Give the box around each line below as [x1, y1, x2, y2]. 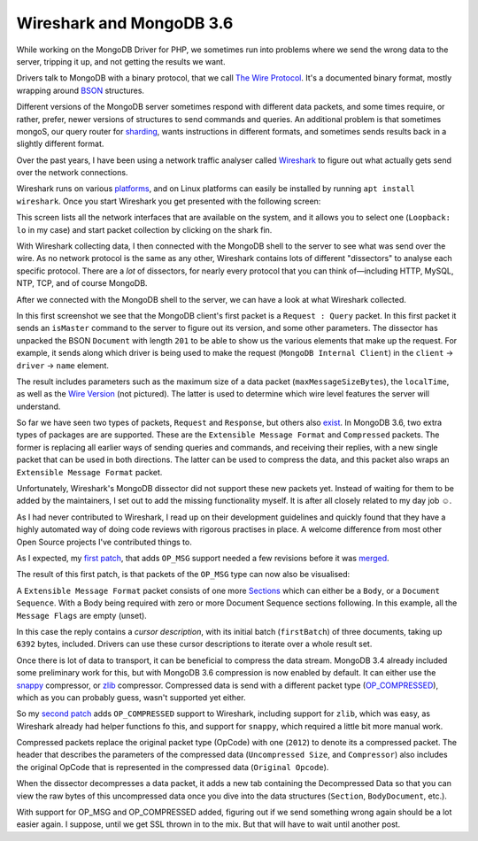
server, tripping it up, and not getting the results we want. [16, 56, 226, 66]
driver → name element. [16, 359, 110, 371]
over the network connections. [16, 167, 128, 178]
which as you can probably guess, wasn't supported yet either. [16, 691, 246, 703]
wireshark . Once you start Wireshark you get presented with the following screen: [16, 196, 321, 206]
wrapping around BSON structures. [16, 85, 145, 96]
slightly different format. [16, 138, 104, 150]
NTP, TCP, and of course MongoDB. [16, 278, 148, 289]
